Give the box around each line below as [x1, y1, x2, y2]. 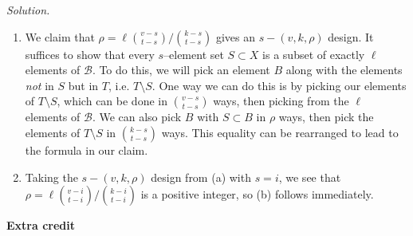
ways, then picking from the [213, 92, 349, 109]
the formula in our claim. [25, 141, 148, 158]
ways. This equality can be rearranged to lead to [161, 124, 399, 140]
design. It [328, 28, 374, 45]
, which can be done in [57, 92, 167, 109]
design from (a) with [151, 168, 251, 185]
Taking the [25, 168, 78, 185]
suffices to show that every [25, 45, 155, 62]
